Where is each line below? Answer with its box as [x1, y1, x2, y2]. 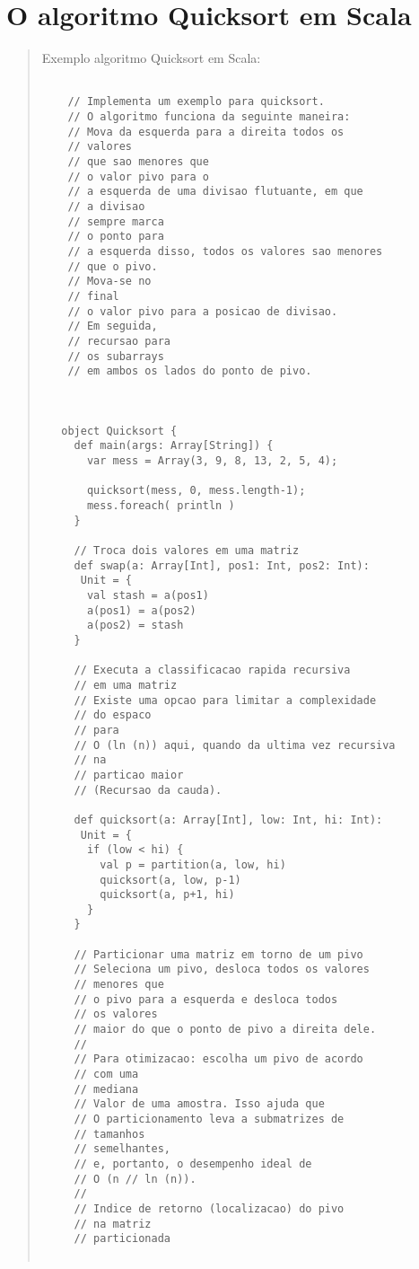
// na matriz [74, 1217, 152, 1230]
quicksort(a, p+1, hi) [100, 888, 235, 902]
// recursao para [67, 334, 170, 348]
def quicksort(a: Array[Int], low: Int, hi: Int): [74, 813, 383, 826]
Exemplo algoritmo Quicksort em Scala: [41, 48, 261, 67]
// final [67, 289, 119, 303]
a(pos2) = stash [86, 619, 184, 632]
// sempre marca [67, 215, 164, 228]
